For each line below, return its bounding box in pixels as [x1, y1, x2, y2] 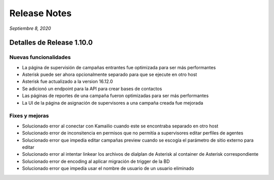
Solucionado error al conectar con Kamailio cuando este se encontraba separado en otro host [22, 123, 219, 129]
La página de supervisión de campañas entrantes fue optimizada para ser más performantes [22, 64, 216, 70]
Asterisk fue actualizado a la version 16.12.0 [22, 78, 113, 84]
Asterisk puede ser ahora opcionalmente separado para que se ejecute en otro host [22, 71, 197, 78]
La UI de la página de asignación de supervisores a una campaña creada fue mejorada [22, 100, 203, 106]
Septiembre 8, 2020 [9, 25, 51, 31]
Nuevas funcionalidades [9, 54, 71, 61]
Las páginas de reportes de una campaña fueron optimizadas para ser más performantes [22, 93, 209, 99]
